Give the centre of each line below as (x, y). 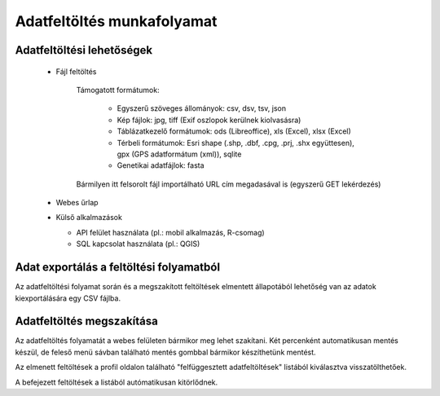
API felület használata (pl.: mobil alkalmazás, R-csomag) (170, 232)
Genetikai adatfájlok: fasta (161, 165)
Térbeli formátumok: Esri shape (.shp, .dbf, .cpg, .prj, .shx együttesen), (235, 143)
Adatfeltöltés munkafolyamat (116, 21)
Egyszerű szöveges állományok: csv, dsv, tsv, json (202, 108)
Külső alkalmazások (89, 218)
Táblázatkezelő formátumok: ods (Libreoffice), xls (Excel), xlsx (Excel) (234, 131)
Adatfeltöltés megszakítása (86, 321)
